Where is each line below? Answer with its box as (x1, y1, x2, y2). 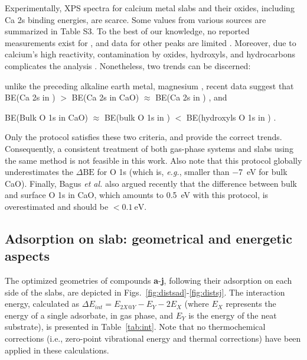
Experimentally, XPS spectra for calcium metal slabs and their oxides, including (5, 2, 295, 14)
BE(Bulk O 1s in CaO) (5, 111, 89, 123)
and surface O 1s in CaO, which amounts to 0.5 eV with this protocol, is (5, 189, 269, 201)
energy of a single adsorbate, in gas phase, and (5, 309, 174, 321)
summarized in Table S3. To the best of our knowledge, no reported (5, 25, 250, 37)
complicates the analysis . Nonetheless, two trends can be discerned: (5, 59, 251, 72)
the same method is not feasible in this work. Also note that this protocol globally (5, 154, 302, 166)
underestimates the (5, 166, 74, 178)
